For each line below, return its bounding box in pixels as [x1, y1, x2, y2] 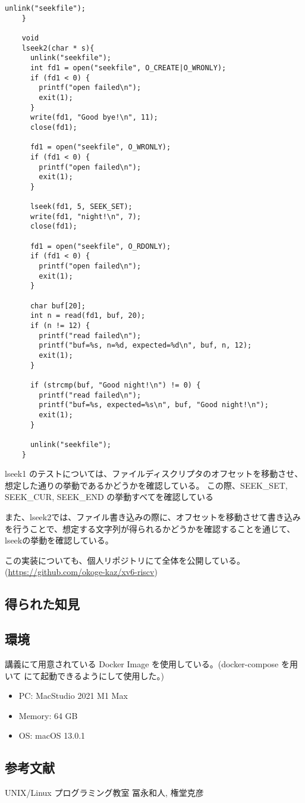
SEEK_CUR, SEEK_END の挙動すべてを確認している [5, 490, 214, 503]
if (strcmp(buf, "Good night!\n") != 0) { [30, 380, 201, 389]
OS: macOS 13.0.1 [18, 729, 86, 742]
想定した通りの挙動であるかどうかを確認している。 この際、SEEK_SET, [5, 479, 288, 491]
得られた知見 [5, 595, 80, 613]
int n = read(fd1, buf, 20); [30, 311, 146, 320]
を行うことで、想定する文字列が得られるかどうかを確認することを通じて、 [5, 522, 295, 535]
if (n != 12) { [30, 321, 90, 330]
